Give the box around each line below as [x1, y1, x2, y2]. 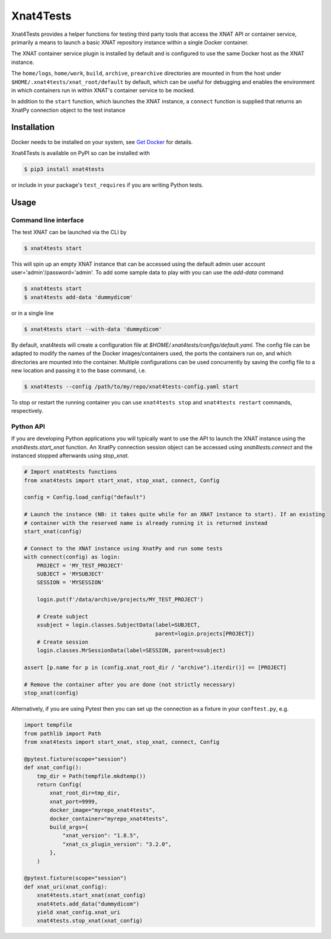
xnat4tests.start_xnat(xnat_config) [36, 892, 146, 899]
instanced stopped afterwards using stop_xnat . [11, 452, 129, 459]
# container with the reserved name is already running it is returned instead [24, 519, 268, 526]
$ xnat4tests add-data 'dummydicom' [24, 294, 134, 300]
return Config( [36, 781, 82, 788]
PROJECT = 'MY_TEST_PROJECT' [36, 562, 124, 569]
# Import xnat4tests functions [24, 468, 118, 476]
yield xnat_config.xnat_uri [36, 909, 121, 915]
